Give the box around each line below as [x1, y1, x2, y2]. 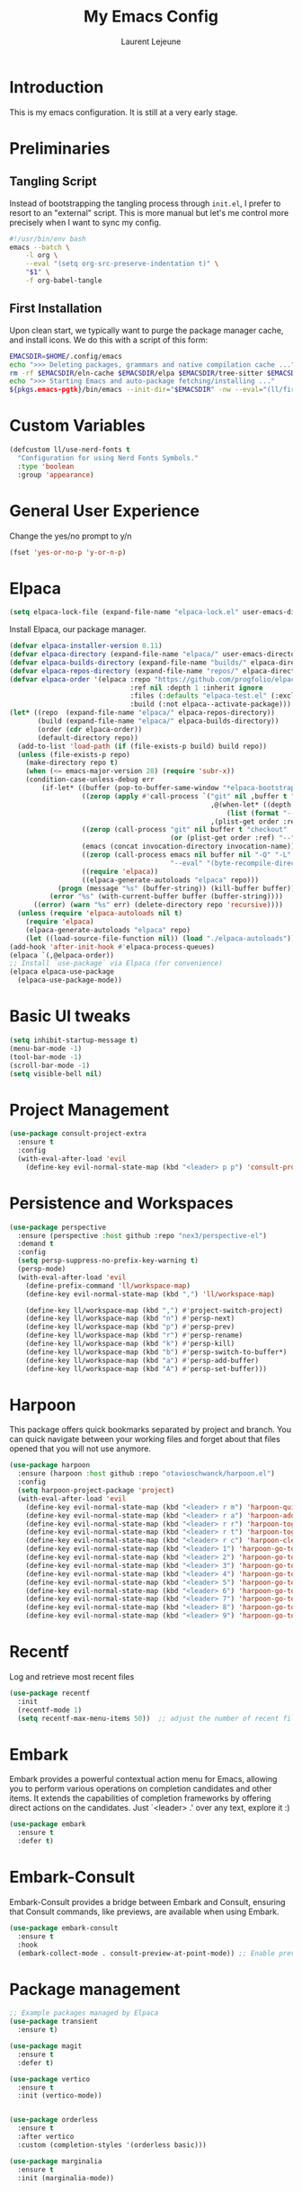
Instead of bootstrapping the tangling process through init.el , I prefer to [9, 198, 281, 209]
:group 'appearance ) [17, 470, 94, 479]
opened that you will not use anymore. [9, 1443, 151, 1454]
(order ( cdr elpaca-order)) [37, 725, 143, 734]
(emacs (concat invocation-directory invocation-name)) [81, 842, 296, 851]
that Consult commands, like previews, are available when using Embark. [9, 1906, 280, 1917]
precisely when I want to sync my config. [9, 217, 162, 227]
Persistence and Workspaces [9, 1193, 234, 1213]
